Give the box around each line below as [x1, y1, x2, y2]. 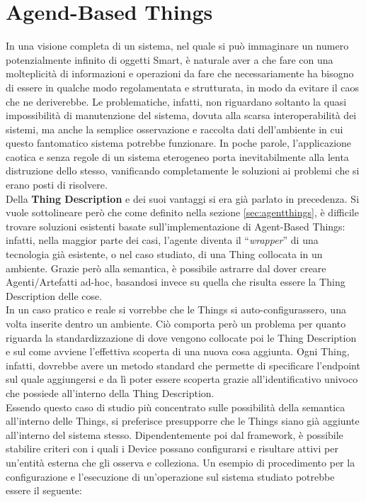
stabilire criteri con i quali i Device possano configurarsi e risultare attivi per [6, 441, 338, 456]
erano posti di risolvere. [6, 177, 108, 192]
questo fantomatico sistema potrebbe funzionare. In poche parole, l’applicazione [6, 135, 352, 150]
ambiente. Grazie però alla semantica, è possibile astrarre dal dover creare [6, 260, 326, 275]
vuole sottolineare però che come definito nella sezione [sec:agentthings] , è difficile [6, 205, 359, 220]
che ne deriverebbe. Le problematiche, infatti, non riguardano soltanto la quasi [6, 94, 347, 108]
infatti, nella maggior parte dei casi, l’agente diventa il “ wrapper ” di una [6, 233, 319, 247]
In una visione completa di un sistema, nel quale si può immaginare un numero [6, 38, 349, 53]
